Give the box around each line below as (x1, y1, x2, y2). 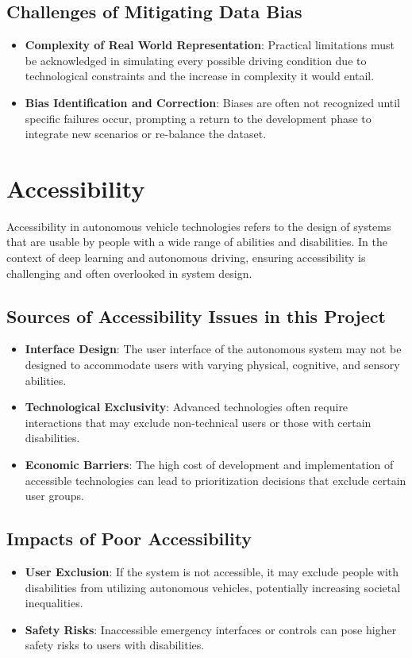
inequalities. (25, 595, 83, 611)
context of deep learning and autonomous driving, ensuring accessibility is (6, 249, 366, 266)
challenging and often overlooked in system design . (6, 264, 252, 281)
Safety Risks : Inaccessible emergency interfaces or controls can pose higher (25, 621, 397, 637)
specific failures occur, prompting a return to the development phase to (25, 110, 372, 126)
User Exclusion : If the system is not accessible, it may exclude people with (25, 564, 399, 580)
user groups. (25, 487, 84, 504)
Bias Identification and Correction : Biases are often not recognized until (25, 94, 401, 110)
